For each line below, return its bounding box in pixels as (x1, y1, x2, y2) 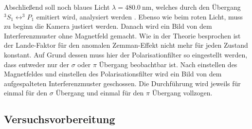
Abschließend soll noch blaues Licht (4, 2, 110, 12)
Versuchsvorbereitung (4, 111, 115, 127)
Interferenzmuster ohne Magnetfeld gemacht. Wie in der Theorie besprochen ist (4, 30, 241, 40)
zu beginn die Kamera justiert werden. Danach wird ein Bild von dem (4, 21, 212, 31)
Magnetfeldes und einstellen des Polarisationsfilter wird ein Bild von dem (4, 69, 222, 79)
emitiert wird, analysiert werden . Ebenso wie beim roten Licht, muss (36, 11, 243, 21)
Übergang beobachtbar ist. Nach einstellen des (99, 59, 237, 69)
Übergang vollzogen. (152, 88, 213, 98)
